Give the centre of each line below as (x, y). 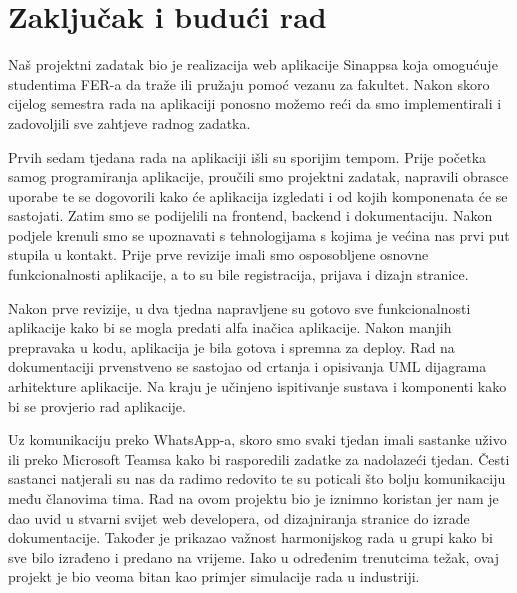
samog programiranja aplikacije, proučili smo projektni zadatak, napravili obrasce (258, 176)
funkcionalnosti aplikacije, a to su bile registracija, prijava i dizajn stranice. (238, 274)
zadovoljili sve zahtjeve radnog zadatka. (129, 122)
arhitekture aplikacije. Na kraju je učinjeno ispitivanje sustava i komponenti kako (257, 386)
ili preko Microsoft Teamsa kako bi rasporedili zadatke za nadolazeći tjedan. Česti (259, 458)
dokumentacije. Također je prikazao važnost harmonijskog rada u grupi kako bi (250, 537)
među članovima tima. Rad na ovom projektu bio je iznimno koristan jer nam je (253, 498)
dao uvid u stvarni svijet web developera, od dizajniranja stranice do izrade (239, 517)
